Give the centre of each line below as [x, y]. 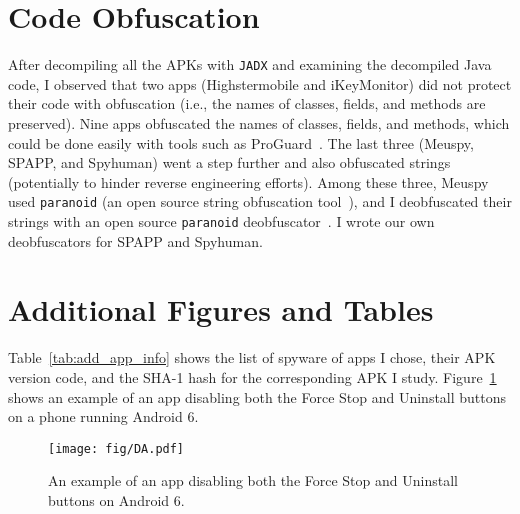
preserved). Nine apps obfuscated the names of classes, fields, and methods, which [259, 122]
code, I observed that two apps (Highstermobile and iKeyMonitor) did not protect [260, 83]
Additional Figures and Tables [221, 309]
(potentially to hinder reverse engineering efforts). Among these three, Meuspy [248, 181]
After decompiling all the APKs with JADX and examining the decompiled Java [250, 64]
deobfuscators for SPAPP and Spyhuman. [135, 240]
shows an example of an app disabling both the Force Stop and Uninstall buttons [257, 396]
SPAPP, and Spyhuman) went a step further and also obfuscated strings [229, 162]
